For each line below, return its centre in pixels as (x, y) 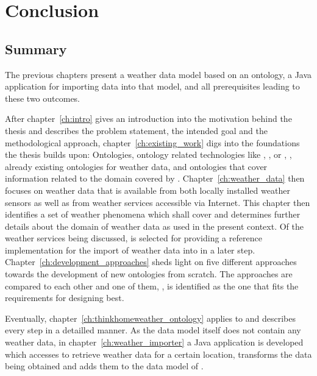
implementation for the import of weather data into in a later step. (130, 250)
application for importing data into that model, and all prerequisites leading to (152, 86)
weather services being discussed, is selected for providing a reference (134, 238)
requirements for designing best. (65, 298)
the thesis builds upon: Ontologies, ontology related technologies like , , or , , (148, 154)
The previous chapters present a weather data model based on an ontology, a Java (158, 74)
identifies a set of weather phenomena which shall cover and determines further (153, 214)
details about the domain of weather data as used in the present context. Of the (154, 226)
